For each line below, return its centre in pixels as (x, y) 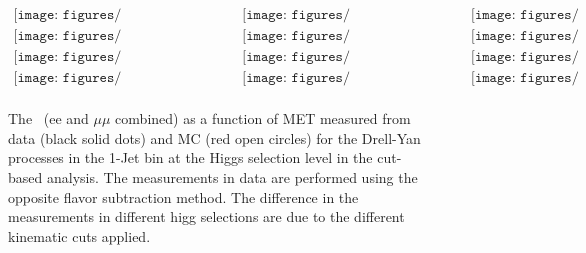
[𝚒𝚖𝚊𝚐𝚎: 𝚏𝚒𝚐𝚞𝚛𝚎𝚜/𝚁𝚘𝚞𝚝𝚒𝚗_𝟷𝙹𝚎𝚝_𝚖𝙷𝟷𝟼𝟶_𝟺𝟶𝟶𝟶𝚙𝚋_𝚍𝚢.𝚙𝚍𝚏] (525, 36)
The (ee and (48, 118)
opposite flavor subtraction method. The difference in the (183, 196)
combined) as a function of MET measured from (263, 118)
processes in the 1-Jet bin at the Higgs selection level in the (190, 157)
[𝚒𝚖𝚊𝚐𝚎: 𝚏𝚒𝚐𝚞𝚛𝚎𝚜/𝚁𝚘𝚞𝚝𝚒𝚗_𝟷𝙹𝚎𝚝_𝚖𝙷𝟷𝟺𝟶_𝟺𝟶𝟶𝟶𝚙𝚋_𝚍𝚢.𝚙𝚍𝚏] (67, 36)
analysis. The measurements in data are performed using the (232, 176)
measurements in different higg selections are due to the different (206, 216)
